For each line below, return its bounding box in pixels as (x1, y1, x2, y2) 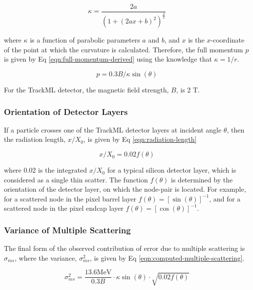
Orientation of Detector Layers (4, 105, 128, 117)
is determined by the (171, 174, 233, 184)
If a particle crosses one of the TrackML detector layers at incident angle (4, 124, 222, 134)
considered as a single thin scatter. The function (4, 174, 148, 184)
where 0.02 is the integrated (4, 165, 87, 175)
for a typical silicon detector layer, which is (107, 165, 236, 175)
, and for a (209, 193, 241, 203)
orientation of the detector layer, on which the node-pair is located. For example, (4, 184, 246, 194)
